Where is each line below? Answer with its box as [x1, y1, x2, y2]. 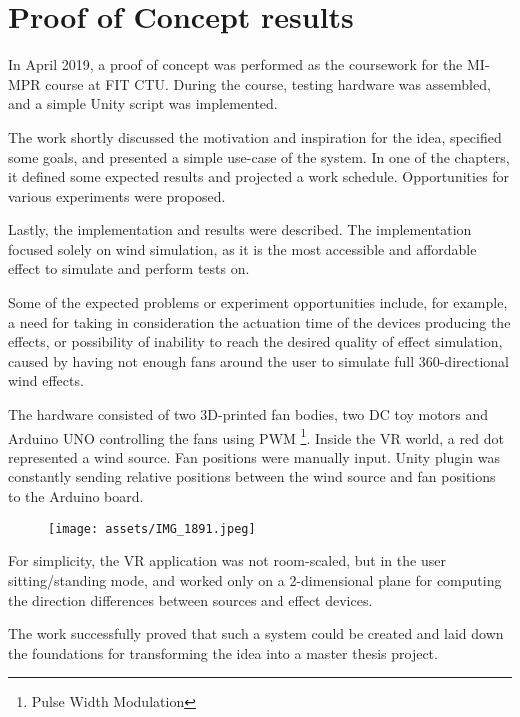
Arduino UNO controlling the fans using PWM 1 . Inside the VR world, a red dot [8, 424, 504, 448]
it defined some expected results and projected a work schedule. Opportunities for [8, 166, 510, 187]
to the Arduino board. [8, 486, 144, 507]
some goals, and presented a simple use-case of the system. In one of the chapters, [8, 146, 510, 167]
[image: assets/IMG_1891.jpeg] [48, 521, 256, 536]
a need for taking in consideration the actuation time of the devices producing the [8, 311, 511, 332]
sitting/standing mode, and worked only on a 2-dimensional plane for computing [8, 569, 502, 590]
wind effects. [8, 370, 84, 391]
